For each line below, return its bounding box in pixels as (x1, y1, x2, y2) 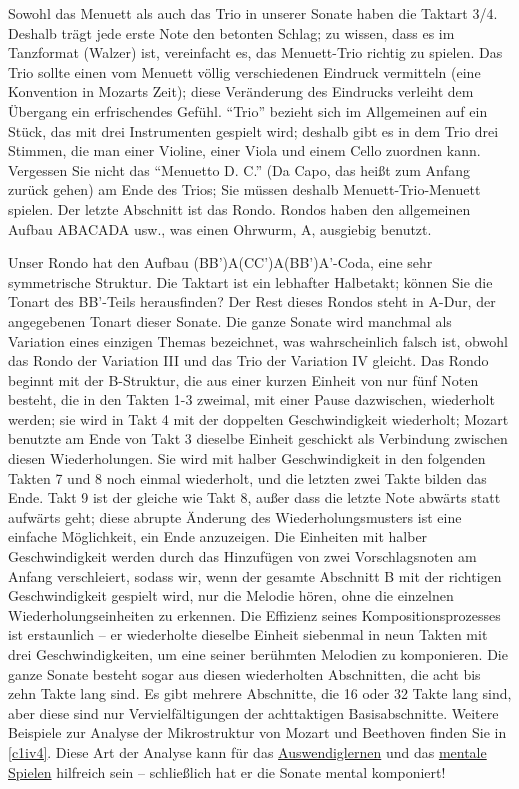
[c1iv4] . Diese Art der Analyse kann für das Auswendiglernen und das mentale (8, 741, 487, 762)
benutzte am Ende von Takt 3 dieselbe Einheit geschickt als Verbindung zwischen (8, 428, 508, 449)
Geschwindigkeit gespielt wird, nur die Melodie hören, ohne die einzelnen (8, 585, 454, 606)
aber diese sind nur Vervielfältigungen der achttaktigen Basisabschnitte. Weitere (8, 702, 499, 723)
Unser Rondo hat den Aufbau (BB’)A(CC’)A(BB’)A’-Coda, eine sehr (8, 252, 433, 273)
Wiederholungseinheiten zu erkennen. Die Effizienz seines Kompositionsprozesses (8, 604, 501, 625)
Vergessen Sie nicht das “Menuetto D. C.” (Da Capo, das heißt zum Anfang (8, 159, 470, 180)
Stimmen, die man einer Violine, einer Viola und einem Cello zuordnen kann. (8, 140, 481, 161)
